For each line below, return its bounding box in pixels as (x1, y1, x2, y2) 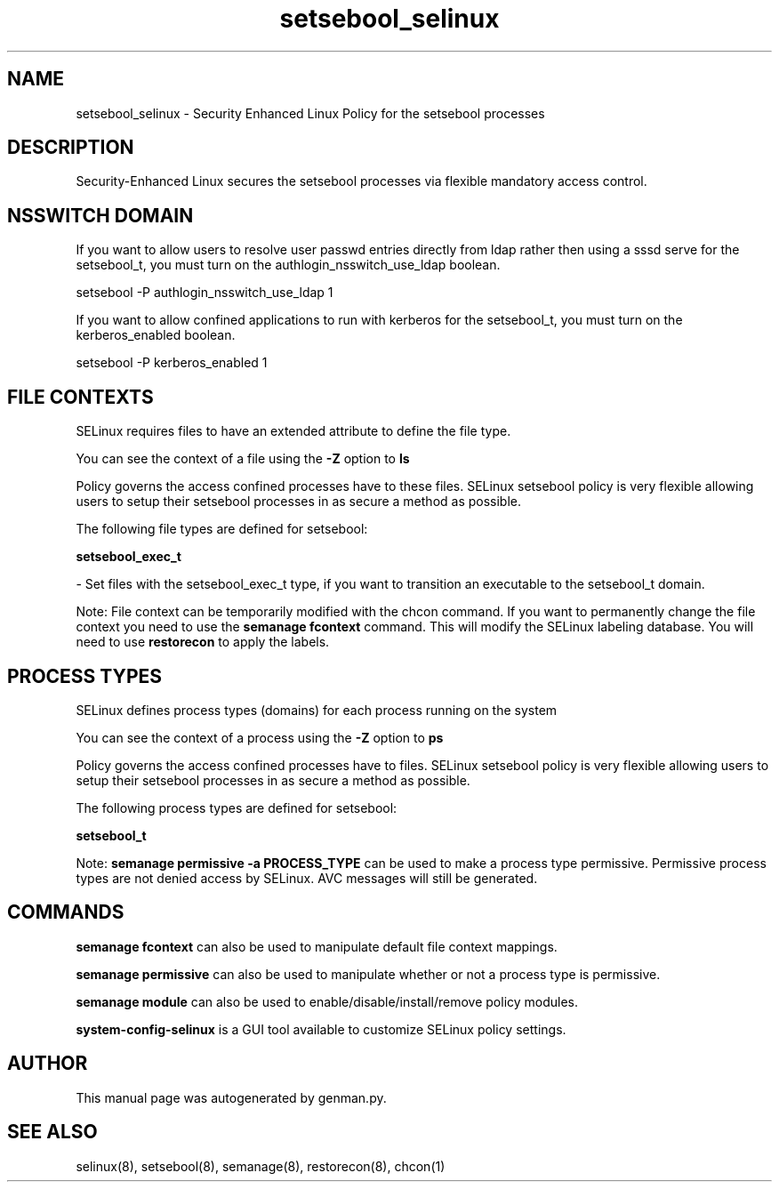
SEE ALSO (7, 1121, 98, 1144)
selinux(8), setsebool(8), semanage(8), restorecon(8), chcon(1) (76, 1158, 446, 1174)
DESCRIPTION (7, 136, 134, 159)
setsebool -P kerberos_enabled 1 (76, 355, 268, 371)
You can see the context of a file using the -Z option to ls (76, 451, 410, 467)
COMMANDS (7, 901, 124, 924)
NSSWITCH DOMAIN (7, 204, 194, 227)
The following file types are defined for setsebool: (76, 521, 368, 537)
